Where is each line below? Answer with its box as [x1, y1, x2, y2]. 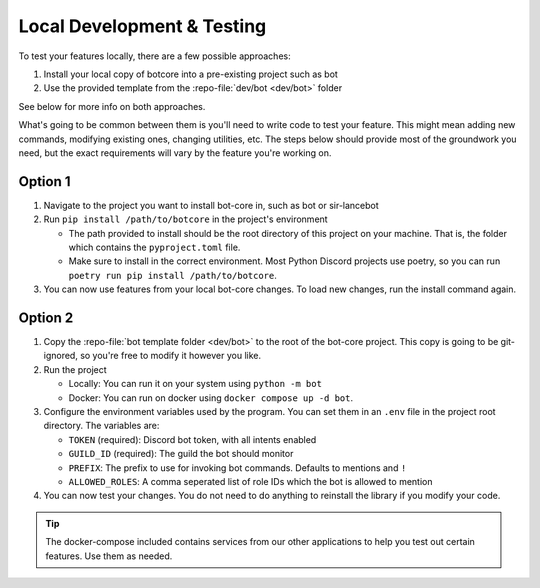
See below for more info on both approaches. [18, 100, 206, 112]
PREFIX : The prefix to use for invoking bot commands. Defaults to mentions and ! [68, 461, 407, 474]
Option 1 [18, 173, 71, 190]
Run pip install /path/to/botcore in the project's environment [43, 213, 329, 225]
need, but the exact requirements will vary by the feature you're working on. [18, 146, 332, 159]
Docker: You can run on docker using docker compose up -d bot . [68, 391, 354, 404]
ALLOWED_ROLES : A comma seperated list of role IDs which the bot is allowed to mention [68, 475, 433, 487]
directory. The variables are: [43, 420, 160, 432]
